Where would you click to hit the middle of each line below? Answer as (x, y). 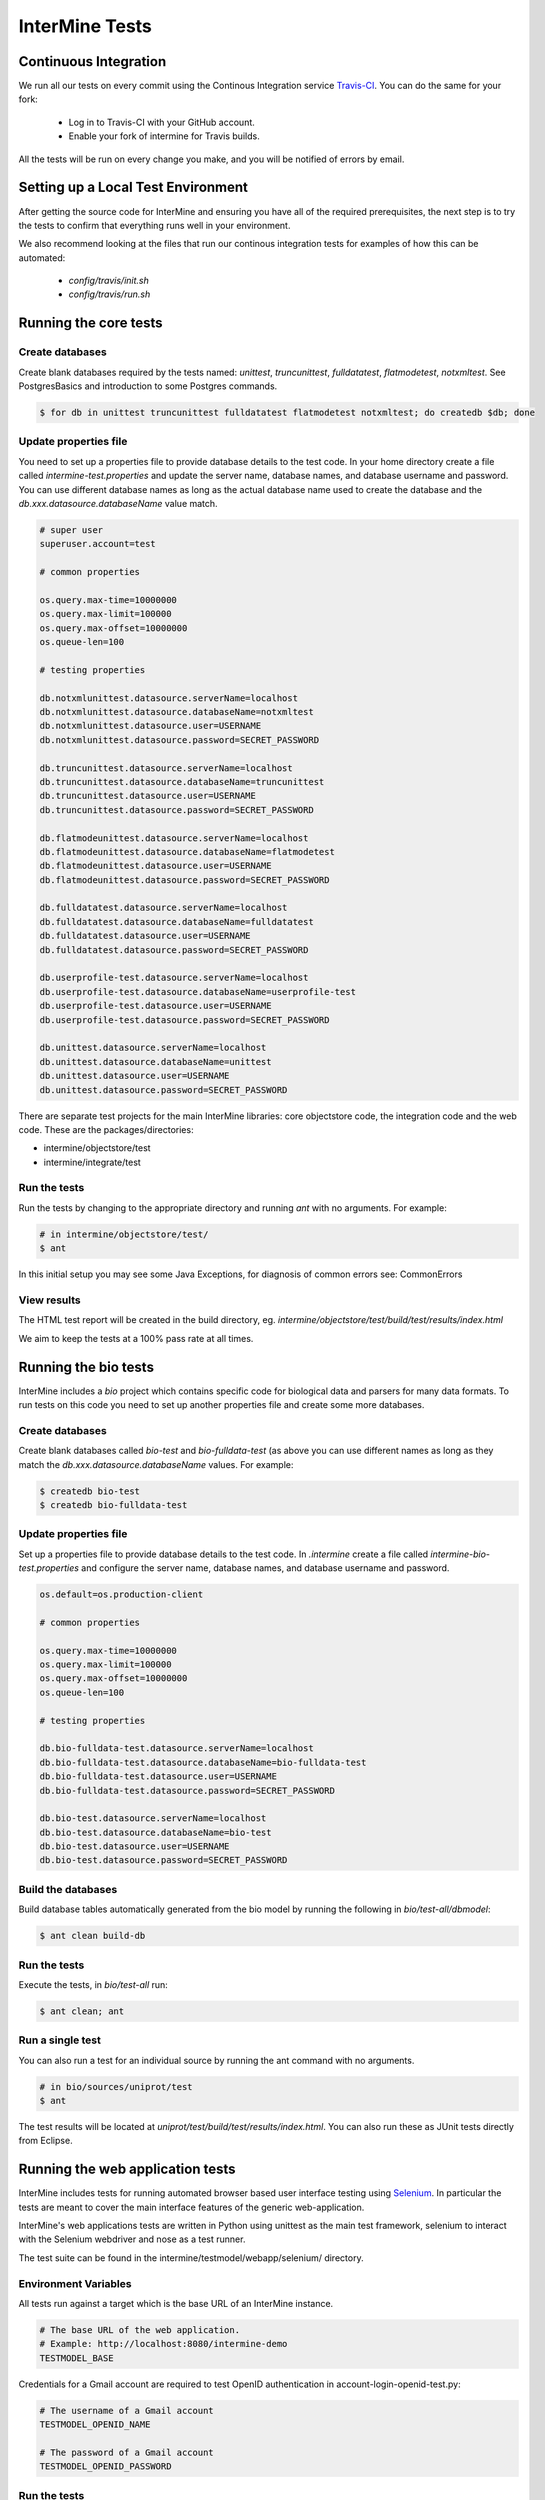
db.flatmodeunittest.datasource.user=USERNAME (155, 866)
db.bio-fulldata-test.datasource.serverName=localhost (176, 1748)
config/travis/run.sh (109, 294)
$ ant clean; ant (82, 2011)
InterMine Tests (85, 26)
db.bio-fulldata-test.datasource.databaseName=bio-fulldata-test (203, 1762)
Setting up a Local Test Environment (133, 187)
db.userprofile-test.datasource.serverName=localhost (174, 978)
